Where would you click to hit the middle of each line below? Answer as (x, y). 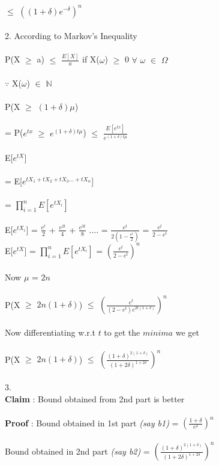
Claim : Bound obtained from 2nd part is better (95, 398)
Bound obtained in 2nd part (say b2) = (77, 451)
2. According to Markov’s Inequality (71, 36)
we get (187, 332)
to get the (122, 332)
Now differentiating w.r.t (50, 332)
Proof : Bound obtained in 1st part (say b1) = (92, 422)
